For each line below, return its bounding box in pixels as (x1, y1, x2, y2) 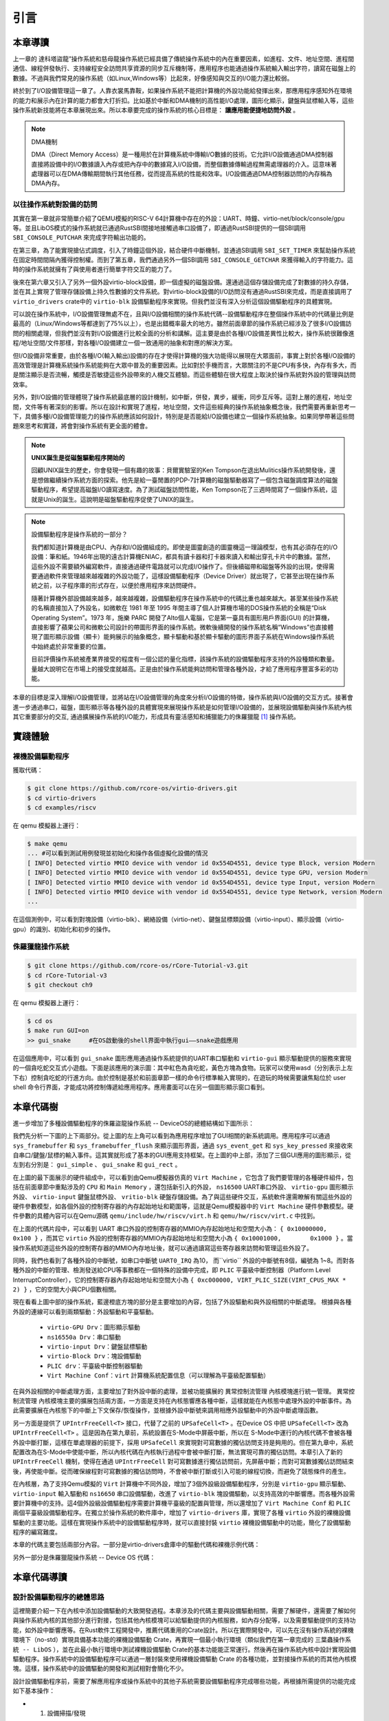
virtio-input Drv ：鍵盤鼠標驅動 (47, 1342, 148, 1351)
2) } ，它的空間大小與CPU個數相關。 (12, 1285, 120, 1294)
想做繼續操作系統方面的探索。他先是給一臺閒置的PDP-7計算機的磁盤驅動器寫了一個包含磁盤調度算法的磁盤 (36, 476, 338, 484)
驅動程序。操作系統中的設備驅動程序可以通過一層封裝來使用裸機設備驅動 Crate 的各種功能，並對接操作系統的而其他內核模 (12, 1654, 357, 1662)
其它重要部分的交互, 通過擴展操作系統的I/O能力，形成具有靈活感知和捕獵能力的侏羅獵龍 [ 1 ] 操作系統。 (12, 712, 300, 721)
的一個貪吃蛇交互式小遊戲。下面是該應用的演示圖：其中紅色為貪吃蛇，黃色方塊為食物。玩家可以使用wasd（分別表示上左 (12, 1064, 353, 1072)
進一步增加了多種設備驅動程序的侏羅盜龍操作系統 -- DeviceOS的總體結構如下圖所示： (12, 1119, 254, 1127)
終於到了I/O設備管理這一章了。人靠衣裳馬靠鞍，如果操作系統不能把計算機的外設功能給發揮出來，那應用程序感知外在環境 (12, 87, 353, 95)
